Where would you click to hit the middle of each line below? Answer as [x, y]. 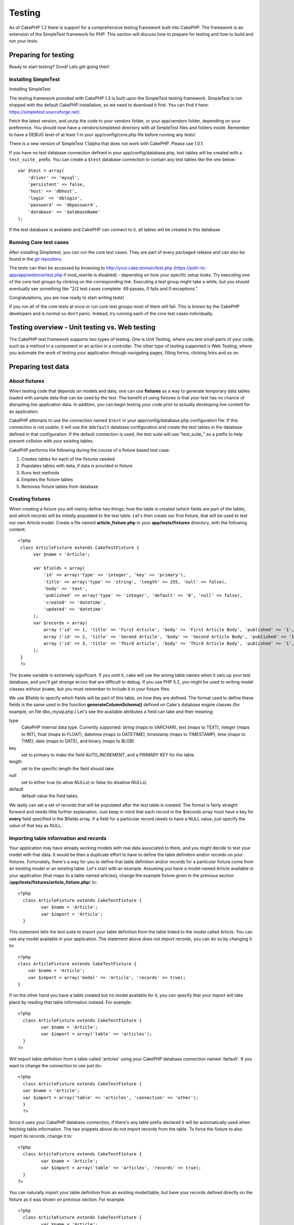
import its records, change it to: [41, 1136]
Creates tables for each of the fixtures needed [68, 459]
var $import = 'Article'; [72, 914]
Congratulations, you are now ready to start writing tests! [67, 297]
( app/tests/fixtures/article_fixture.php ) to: [53, 882]
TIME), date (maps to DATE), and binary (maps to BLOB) [78, 741]
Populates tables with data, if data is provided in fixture [77, 466]
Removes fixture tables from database [60, 486]
